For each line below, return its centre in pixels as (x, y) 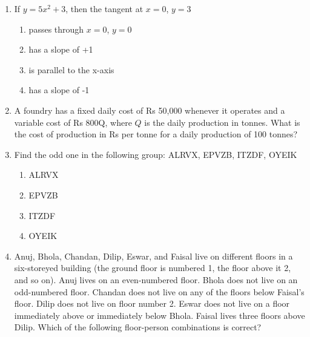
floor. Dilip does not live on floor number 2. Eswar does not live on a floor (152, 303)
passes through (56, 29)
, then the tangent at (104, 8)
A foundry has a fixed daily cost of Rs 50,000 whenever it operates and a (150, 110)
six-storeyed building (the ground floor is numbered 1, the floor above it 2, (153, 268)
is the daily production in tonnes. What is (222, 122)
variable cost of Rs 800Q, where (73, 122)
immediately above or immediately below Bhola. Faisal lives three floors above (160, 315)
